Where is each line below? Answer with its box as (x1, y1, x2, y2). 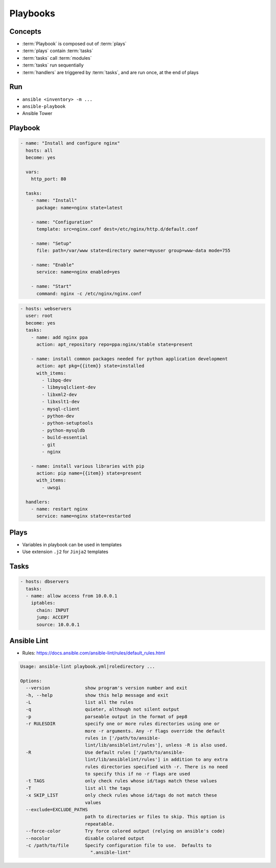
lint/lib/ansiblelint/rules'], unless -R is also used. (84, 742, 228, 748)
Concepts (9, 27, 41, 36)
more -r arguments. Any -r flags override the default (84, 728, 225, 734)
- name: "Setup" (31, 240, 72, 246)
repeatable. (84, 821, 115, 827)
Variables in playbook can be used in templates (22, 541, 122, 547)
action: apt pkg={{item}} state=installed (36, 363, 145, 369)
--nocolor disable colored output (26, 835, 145, 841)
